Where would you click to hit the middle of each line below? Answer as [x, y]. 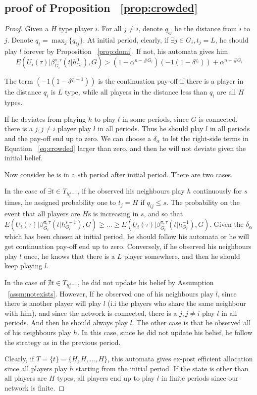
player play [74, 128]
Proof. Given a [27, 28]
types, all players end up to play [106, 378]
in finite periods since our [200, 378]
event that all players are [42, 213]
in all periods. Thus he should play [151, 128]
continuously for [218, 191]
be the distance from [206, 28]
